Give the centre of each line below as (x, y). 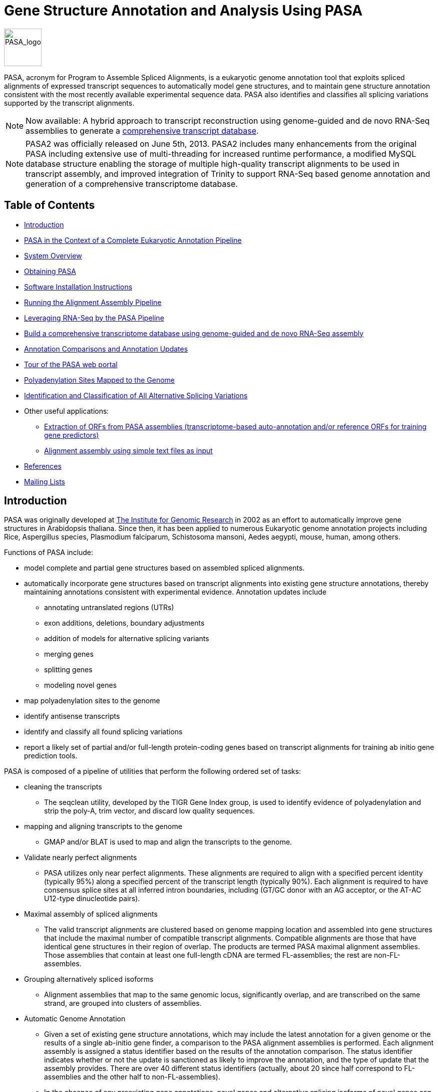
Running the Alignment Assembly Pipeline (93, 302)
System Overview (53, 255)
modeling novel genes (81, 685)
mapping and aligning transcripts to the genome (103, 827)
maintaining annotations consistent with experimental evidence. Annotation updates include (175, 592)
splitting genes (68, 670)
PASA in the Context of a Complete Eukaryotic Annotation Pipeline (133, 240)
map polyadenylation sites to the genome (92, 701)
